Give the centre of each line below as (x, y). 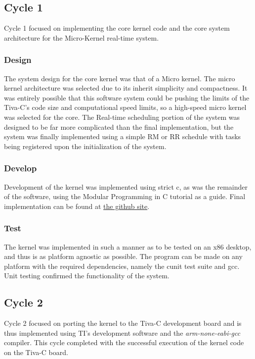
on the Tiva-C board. (36, 352)
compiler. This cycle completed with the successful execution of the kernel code (124, 342)
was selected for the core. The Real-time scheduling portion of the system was (122, 117)
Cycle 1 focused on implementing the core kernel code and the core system (117, 28)
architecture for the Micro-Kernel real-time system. (82, 37)
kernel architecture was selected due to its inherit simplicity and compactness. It (126, 88)
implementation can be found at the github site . (77, 206)
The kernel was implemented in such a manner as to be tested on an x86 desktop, (128, 246)
